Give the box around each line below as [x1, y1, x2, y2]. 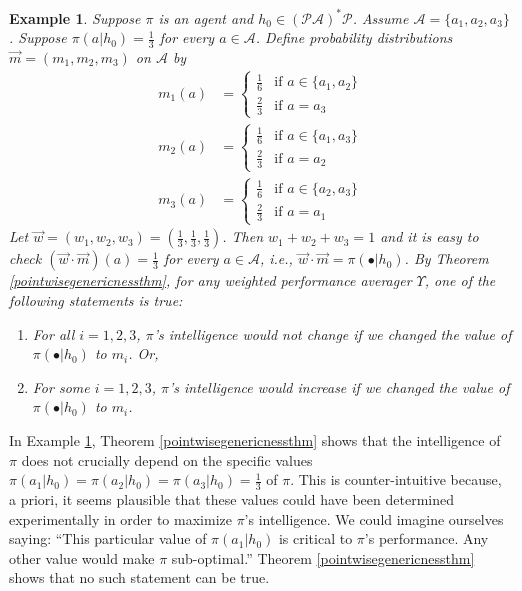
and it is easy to [380, 226, 479, 247]
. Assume [352, 7, 409, 28]
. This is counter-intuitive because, [290, 469, 502, 490]
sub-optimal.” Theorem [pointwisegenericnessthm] [171, 547, 475, 568]
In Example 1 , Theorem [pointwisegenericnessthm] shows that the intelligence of [9, 429, 501, 450]
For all [32, 323, 75, 344]
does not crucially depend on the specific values [21, 449, 313, 470]
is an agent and [158, 7, 254, 28]
